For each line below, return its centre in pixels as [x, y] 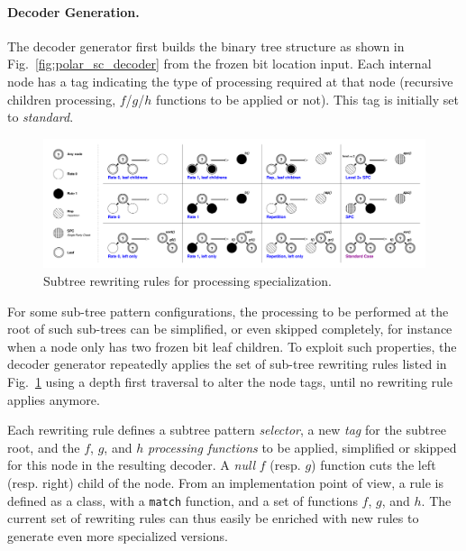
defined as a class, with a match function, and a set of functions [183, 500]
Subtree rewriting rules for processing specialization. [187, 281]
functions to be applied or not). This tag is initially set [307, 99]
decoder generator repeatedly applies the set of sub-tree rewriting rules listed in [227, 364]
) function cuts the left [374, 465]
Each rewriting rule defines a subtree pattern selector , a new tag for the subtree [227, 430]
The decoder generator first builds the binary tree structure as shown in [206, 46]
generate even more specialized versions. [118, 535]
